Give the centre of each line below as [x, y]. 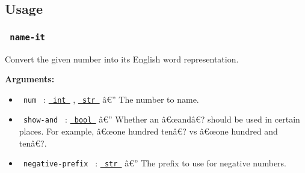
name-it [27, 37]
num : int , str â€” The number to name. [111, 99]
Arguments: [30, 79]
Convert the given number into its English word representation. [122, 59]
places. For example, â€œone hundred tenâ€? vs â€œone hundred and [148, 131]
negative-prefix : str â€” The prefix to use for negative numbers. [155, 163]
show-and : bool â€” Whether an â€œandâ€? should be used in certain [162, 119]
